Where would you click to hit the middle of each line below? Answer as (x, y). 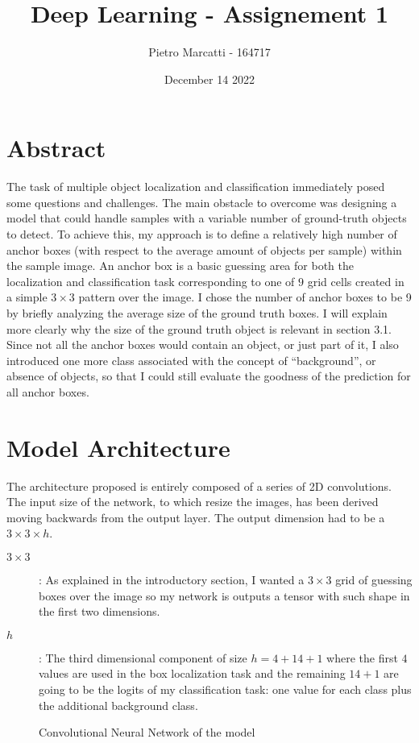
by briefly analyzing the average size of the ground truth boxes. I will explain (197, 313)
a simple (27, 297)
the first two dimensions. (100, 611)
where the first (362, 657)
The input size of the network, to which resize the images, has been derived (193, 502)
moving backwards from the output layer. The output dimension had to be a (196, 517)
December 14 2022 (209, 79)
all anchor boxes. (48, 391)
